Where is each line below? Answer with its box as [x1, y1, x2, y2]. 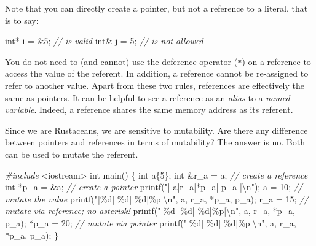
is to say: [5, 13, 39, 26]
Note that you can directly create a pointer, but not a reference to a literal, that [5, 2, 308, 14]
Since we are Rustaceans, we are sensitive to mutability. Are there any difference [5, 123, 308, 136]
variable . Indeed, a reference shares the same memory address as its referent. [5, 103, 293, 116]
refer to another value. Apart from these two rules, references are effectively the [5, 79, 305, 92]
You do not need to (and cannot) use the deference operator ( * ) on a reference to [5, 55, 311, 67]
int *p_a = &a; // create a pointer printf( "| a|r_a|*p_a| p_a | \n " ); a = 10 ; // [5, 180, 302, 193]
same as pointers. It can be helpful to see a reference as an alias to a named [5, 91, 290, 104]
